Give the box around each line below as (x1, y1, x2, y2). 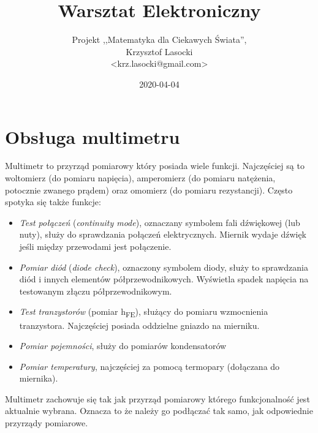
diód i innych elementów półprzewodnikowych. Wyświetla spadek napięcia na (19, 273, 309, 285)
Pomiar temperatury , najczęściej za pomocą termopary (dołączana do (19, 360, 280, 372)
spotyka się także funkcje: (5, 195, 101, 208)
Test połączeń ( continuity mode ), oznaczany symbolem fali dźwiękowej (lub (19, 216, 300, 228)
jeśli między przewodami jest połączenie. (19, 240, 172, 252)
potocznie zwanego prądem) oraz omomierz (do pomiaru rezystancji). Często (5, 183, 293, 196)
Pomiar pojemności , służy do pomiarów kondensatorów (19, 339, 227, 352)
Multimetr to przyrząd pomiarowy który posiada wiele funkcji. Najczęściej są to (5, 159, 305, 172)
